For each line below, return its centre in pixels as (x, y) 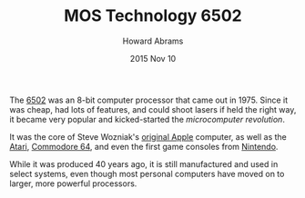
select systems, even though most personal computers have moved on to (147, 173)
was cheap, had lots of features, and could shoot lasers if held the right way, (153, 109)
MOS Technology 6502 (153, 16)
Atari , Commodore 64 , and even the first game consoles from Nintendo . (144, 146)
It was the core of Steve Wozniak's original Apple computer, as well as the (148, 136)
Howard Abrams (153, 41)
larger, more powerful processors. (73, 183)
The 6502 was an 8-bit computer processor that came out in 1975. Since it (149, 100)
